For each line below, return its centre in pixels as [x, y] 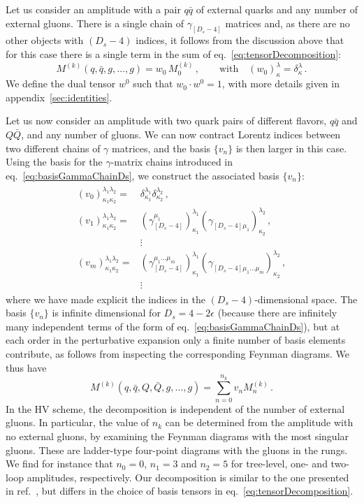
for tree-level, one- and [279, 464]
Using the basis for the [54, 162]
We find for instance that [59, 464]
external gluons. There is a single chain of [95, 23]
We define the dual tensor [61, 83]
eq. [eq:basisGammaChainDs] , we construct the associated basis [143, 175]
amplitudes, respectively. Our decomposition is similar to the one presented [188, 477]
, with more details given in [281, 83]
